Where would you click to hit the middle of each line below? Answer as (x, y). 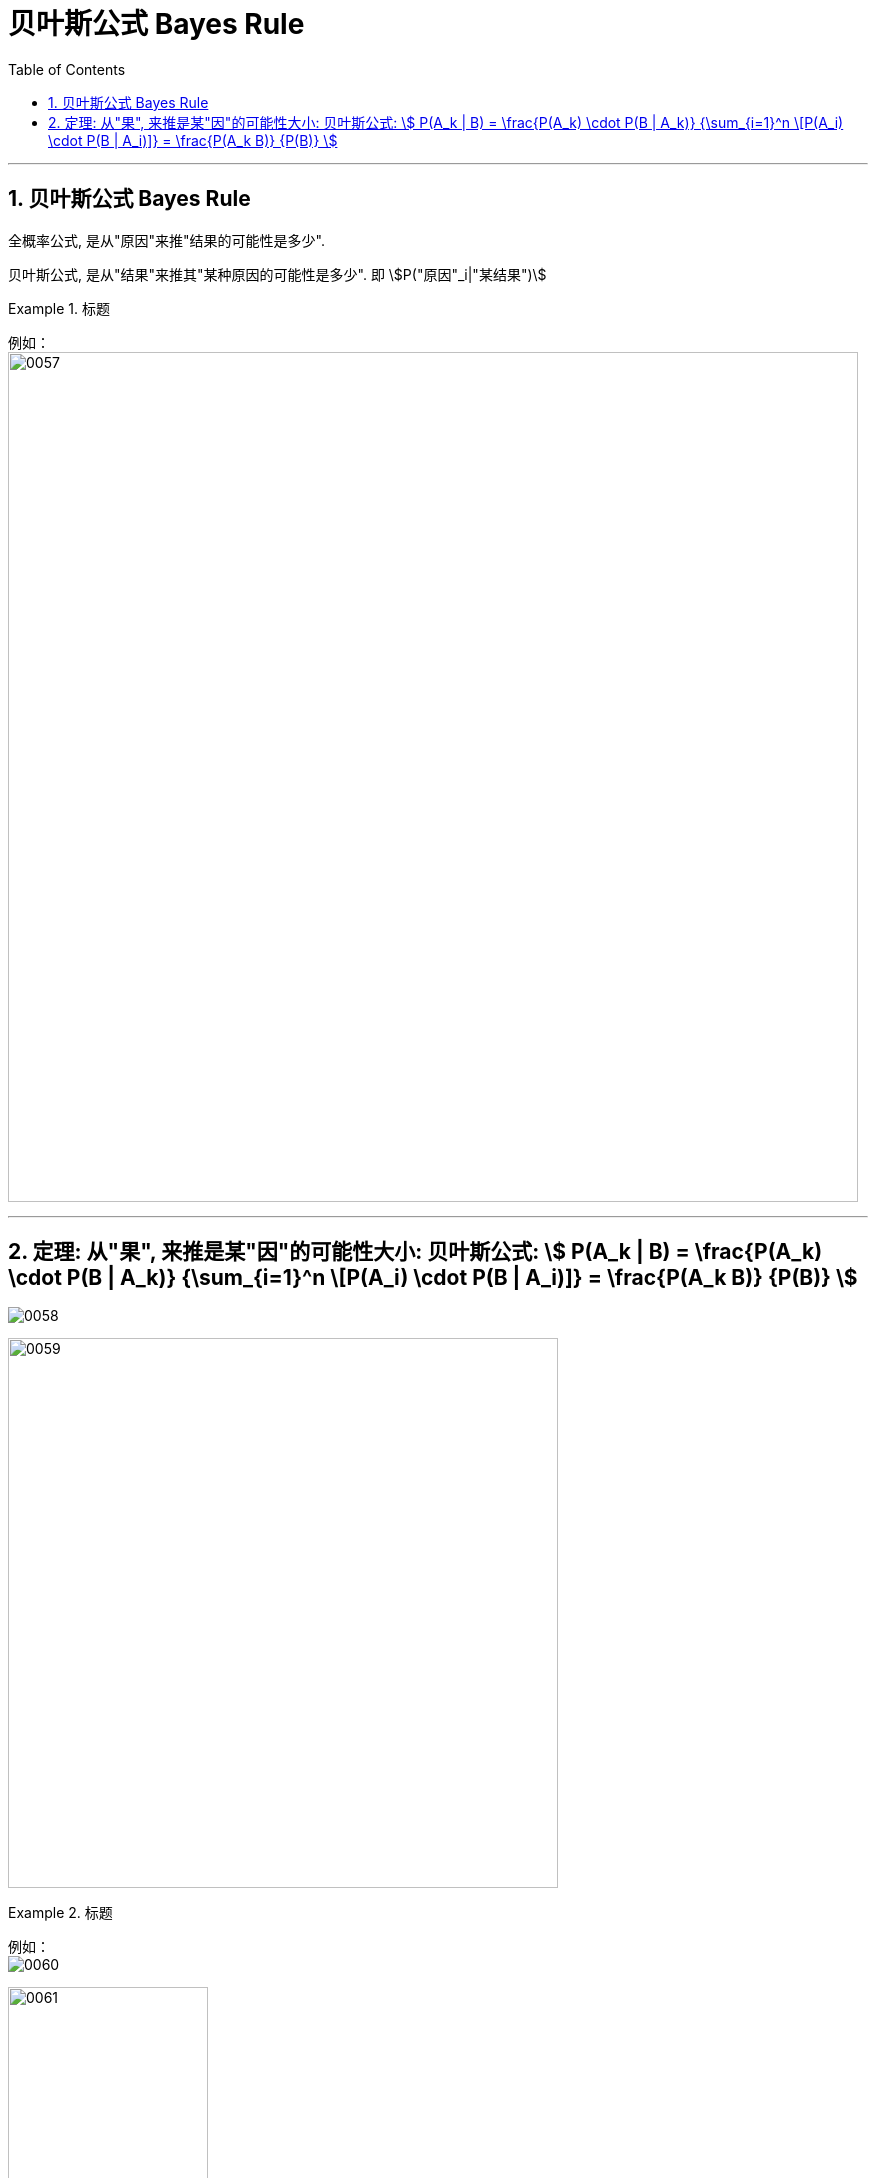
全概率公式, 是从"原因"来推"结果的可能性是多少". (166, 240)
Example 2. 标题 (60, 1913)
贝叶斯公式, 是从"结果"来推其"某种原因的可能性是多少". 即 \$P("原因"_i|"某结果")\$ (277, 274)
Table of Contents (67, 69)
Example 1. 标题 (59, 308)
